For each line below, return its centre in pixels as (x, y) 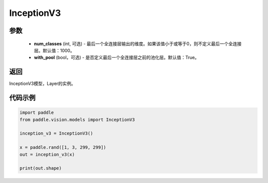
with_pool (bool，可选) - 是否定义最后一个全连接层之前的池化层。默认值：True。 (117, 58)
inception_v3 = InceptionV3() (56, 134)
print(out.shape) (41, 168)
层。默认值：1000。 (54, 50)
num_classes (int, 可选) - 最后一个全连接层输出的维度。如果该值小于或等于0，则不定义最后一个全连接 (138, 44)
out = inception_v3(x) (47, 154)
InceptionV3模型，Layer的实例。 (42, 84)
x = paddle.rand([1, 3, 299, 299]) (63, 147)
